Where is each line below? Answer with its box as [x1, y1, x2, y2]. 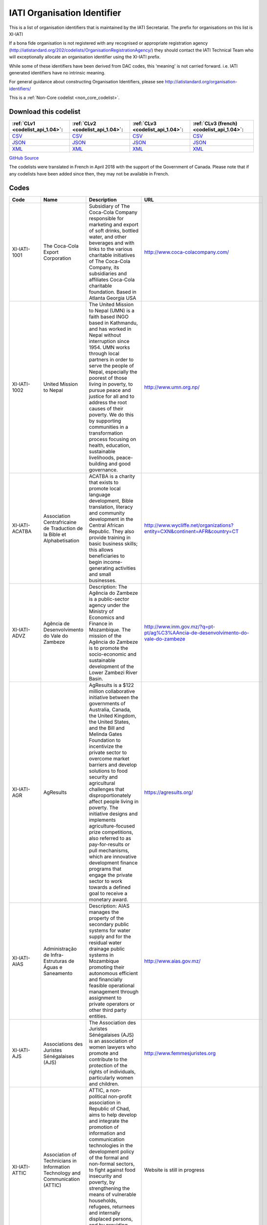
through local [89, 350, 120, 357]
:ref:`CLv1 [12, 120, 35, 127]
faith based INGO [89, 313, 129, 320]
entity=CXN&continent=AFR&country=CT [144, 528, 239, 535]
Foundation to [89, 736, 121, 743]
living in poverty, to [89, 380, 133, 387]
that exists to [89, 479, 119, 486]
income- [103, 559, 123, 565]
